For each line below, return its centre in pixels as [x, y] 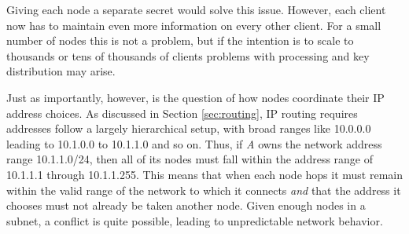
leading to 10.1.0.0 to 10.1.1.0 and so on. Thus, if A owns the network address [194, 143]
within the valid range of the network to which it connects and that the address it [204, 190]
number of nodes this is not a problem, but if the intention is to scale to [180, 40]
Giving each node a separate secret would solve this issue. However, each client [196, 9]
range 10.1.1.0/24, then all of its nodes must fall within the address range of [190, 159]
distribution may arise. [61, 71]
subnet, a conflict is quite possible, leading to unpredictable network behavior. [195, 220]
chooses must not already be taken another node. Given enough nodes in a [186, 205]
